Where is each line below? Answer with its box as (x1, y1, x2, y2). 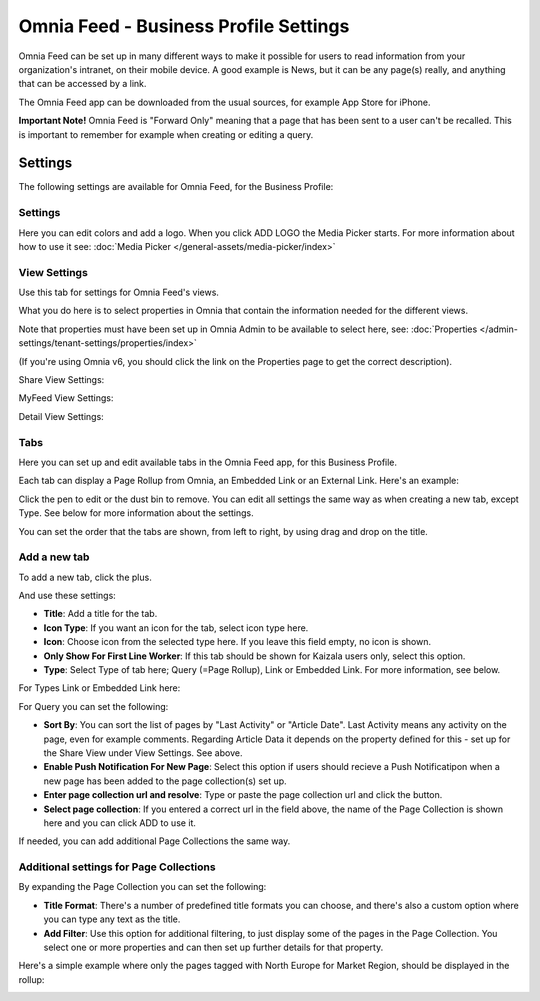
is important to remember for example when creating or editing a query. (18, 128, 314, 140)
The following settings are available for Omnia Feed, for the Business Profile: (18, 181, 334, 193)
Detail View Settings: (18, 410, 104, 422)
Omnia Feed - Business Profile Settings (18, 15, 350, 37)
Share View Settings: (18, 374, 105, 386)
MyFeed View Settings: (18, 392, 114, 404)
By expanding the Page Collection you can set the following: (18, 881, 267, 893)
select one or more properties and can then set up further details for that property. (43, 941, 384, 953)
